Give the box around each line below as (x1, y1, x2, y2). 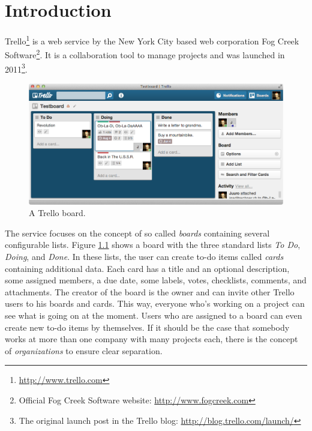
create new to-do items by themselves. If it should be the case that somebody (5, 321, 290, 333)
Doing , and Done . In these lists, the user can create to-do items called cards (5, 250, 284, 263)
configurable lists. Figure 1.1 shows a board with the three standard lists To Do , (5, 238, 301, 251)
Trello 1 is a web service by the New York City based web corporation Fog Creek (5, 33, 299, 47)
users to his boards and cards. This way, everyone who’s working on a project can (5, 297, 305, 310)
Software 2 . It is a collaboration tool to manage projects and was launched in (5, 47, 285, 61)
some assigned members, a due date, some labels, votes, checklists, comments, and (5, 274, 307, 286)
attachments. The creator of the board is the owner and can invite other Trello (5, 285, 295, 298)
